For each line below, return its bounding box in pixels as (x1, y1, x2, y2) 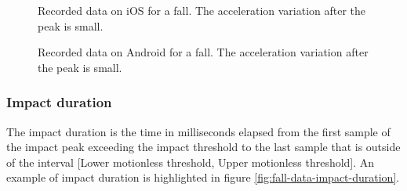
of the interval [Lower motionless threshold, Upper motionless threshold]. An (6, 153, 375, 170)
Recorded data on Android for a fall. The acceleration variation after (38, 44, 369, 60)
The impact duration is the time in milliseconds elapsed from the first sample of (6, 123, 391, 139)
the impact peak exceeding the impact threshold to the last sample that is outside (6, 139, 401, 155)
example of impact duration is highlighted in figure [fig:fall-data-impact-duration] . (6, 169, 400, 186)
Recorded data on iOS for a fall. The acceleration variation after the (38, 2, 366, 18)
